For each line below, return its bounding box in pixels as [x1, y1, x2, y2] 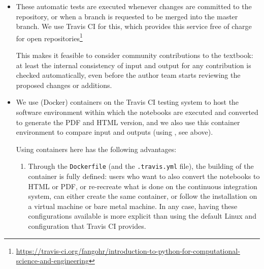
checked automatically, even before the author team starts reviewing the [16, 70, 241, 80]
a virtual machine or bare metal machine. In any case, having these [28, 200, 238, 211]
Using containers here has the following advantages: [16, 143, 177, 154]
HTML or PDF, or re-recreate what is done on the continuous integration [28, 181, 257, 191]
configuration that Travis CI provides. [28, 221, 146, 231]
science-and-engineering [16, 255, 89, 266]
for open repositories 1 [16, 31, 83, 43]
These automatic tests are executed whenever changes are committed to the [16, 1, 252, 11]
